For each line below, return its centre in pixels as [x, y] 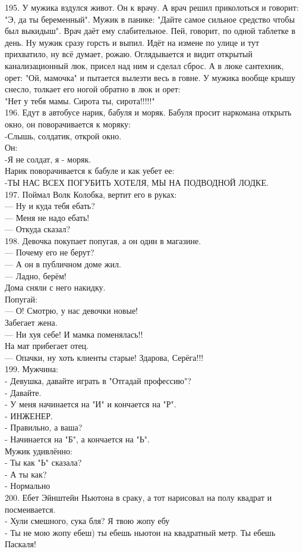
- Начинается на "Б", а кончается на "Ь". [77, 439]
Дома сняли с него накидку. [55, 287]
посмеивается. [30, 509]
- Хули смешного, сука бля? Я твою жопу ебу [87, 521]
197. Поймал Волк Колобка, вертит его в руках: [91, 194]
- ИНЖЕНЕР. [29, 415]
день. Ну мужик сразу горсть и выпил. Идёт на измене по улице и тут [132, 42]
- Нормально [28, 486]
